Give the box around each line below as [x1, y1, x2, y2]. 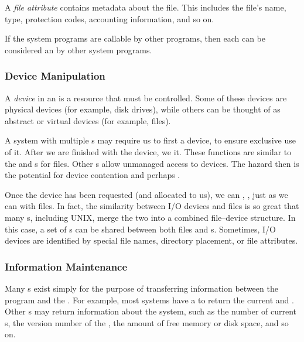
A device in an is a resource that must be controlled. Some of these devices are [5, 91, 287, 104]
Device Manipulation [5, 69, 105, 83]
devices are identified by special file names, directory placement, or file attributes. [5, 234, 298, 247]
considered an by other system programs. [5, 43, 152, 56]
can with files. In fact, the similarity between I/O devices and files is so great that [5, 200, 299, 212]
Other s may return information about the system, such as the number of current [5, 305, 297, 317]
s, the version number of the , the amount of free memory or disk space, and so [5, 316, 289, 329]
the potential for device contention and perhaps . [5, 169, 180, 181]
